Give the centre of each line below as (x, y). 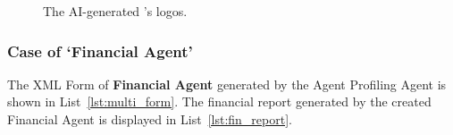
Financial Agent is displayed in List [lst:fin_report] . (150, 119)
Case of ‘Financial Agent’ (100, 51)
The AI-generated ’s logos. (115, 11)
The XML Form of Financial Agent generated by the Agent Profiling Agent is (227, 84)
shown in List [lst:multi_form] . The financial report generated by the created (219, 101)
